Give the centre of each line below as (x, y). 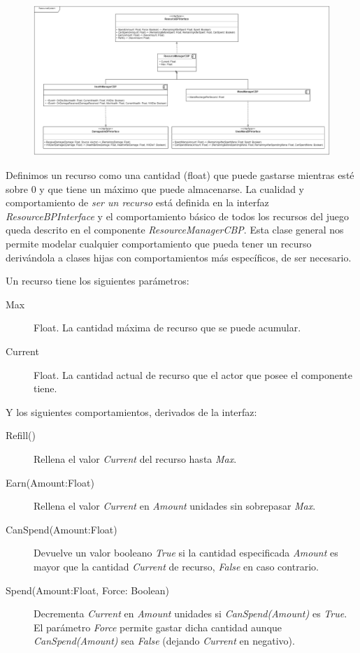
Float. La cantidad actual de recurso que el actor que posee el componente (193, 374)
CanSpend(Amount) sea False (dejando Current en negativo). (164, 641)
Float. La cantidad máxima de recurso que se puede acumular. (167, 328)
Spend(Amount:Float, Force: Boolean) (87, 590)
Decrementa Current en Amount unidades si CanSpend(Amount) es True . (190, 613)
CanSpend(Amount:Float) (62, 529)
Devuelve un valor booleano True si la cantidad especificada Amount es (186, 553)
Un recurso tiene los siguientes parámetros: (98, 281)
